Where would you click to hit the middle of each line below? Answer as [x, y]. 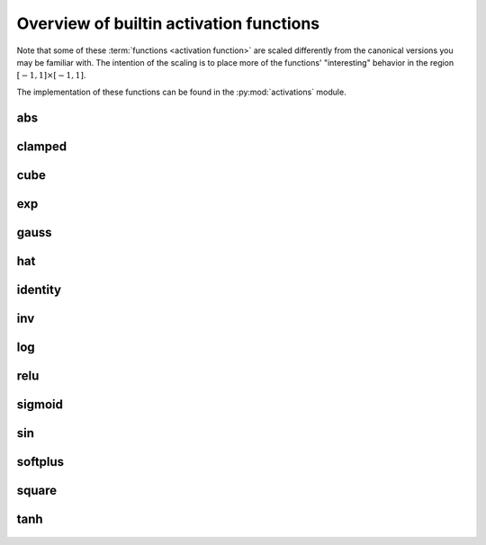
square [37, 490]
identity [39, 289]
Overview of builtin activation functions [168, 23]
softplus [40, 462]
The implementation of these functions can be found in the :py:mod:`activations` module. [181, 92]
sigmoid [40, 404]
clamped [42, 146]
